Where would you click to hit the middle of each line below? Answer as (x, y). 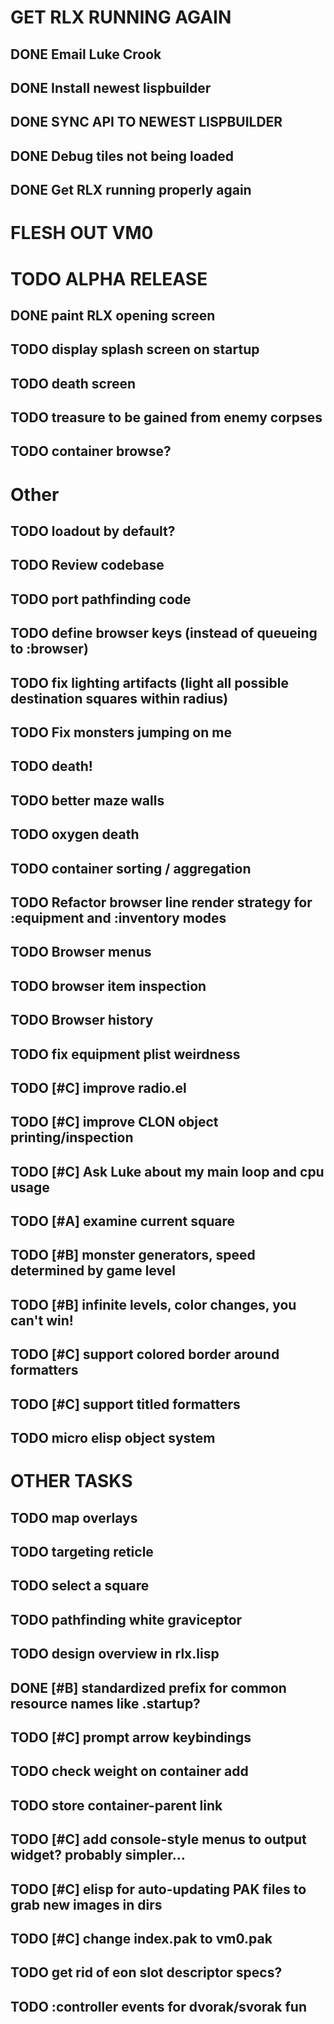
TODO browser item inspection (108, 986)
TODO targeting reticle (82, 1552)
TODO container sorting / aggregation (131, 868)
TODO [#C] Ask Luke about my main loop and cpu (167, 1171)
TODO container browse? (91, 451)
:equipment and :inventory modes (118, 917)
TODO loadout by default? (93, 531)
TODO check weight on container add (129, 1771)
